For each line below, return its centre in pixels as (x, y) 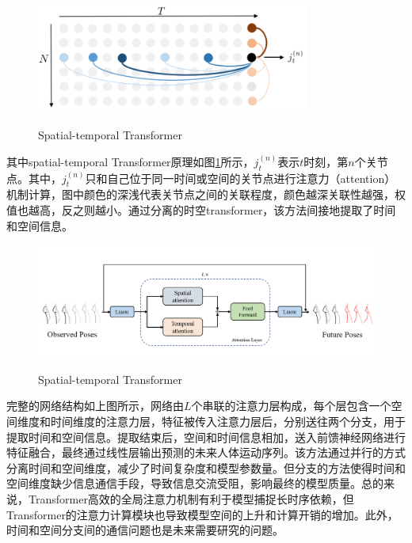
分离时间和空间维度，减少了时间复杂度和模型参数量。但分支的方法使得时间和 (206, 467)
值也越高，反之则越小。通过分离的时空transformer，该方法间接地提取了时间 (201, 210)
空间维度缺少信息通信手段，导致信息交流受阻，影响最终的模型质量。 (184, 483)
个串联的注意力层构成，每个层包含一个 (291, 406)
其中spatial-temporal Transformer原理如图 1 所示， (130, 161)
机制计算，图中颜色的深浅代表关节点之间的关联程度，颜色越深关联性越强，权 (206, 194)
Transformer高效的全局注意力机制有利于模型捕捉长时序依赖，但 (191, 499)
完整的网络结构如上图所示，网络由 (95, 406)
